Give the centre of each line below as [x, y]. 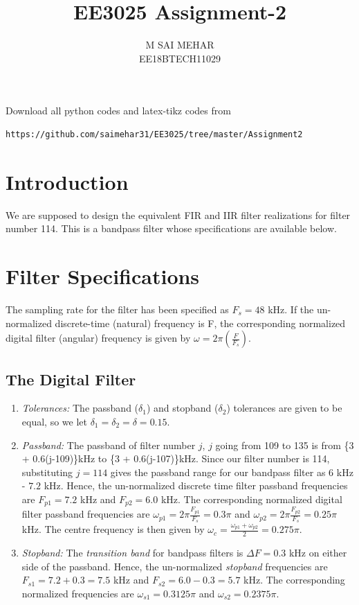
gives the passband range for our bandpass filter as [218, 472]
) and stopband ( [182, 408]
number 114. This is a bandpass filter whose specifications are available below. [171, 228]
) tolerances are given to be [284, 408]
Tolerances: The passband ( [80, 408]
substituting [47, 472]
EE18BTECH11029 [180, 58]
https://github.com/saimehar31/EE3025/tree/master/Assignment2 [154, 134]
